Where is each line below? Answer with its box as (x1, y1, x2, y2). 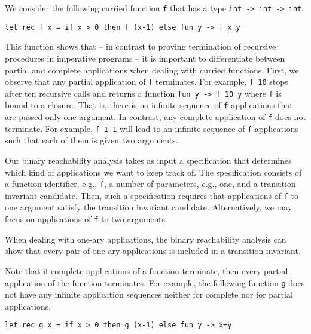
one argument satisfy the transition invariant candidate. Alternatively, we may (5, 201, 292, 213)
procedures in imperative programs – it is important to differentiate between (5, 51, 285, 64)
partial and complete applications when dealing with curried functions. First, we (5, 63, 299, 76)
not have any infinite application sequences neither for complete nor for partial (5, 288, 293, 301)
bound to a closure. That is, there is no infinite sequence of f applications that (5, 99, 293, 111)
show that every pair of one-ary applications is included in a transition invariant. (5, 244, 301, 257)
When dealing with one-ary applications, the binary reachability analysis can (5, 232, 286, 245)
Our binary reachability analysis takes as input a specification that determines (5, 154, 292, 166)
